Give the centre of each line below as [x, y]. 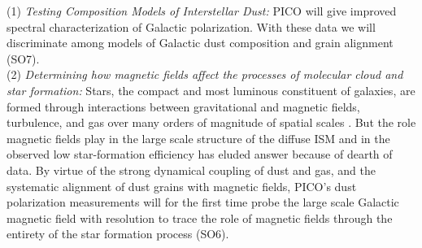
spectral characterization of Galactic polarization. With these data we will [191, 26]
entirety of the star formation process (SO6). [118, 234]
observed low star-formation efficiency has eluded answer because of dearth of [200, 154]
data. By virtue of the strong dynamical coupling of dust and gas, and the [191, 170]
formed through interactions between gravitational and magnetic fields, [183, 106]
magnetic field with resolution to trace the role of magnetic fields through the [200, 218]
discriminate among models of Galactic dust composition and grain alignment [200, 43]
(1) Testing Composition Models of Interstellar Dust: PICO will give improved [202, 11]
